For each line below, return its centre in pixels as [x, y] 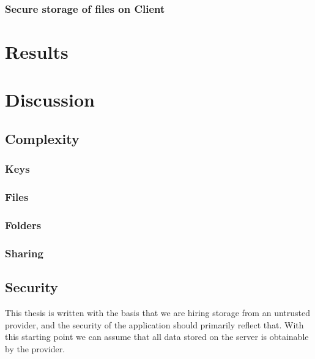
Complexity [42, 138]
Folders [23, 225]
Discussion [50, 100]
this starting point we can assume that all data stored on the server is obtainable [157, 337]
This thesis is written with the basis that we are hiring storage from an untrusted [157, 312]
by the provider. [35, 348]
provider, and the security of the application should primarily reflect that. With [154, 324]
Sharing [24, 253]
